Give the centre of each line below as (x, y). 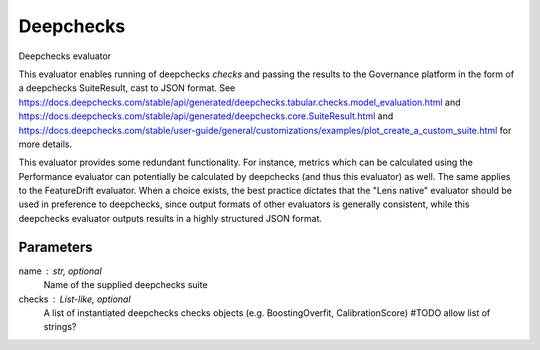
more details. (45, 144)
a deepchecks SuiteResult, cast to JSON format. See (127, 88)
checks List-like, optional (74, 299)
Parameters (55, 246)
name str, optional (60, 271)
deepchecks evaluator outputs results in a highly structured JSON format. (170, 218)
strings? (60, 327)
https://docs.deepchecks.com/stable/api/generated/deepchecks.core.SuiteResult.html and (206, 116)
